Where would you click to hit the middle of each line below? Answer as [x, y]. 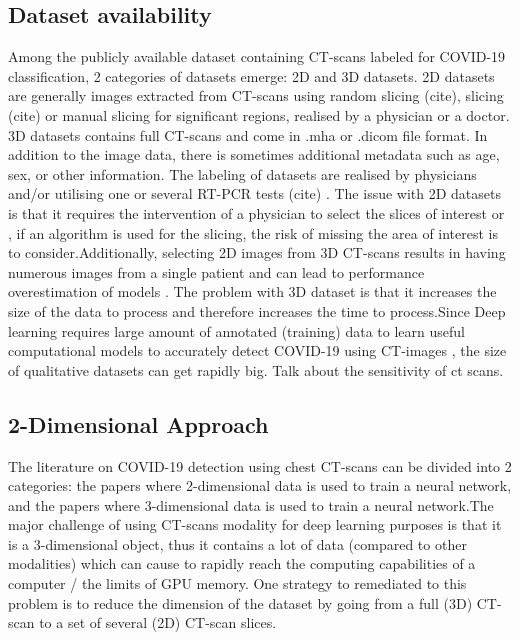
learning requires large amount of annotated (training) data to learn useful [237, 330]
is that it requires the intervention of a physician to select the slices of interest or [256, 212]
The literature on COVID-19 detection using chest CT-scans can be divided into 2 [260, 465]
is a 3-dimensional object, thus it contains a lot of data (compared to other [237, 543]
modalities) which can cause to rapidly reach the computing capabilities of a [242, 563]
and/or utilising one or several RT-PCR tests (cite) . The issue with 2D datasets [255, 193]
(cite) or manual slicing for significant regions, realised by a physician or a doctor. [259, 114]
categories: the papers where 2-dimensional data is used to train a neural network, [260, 485]
